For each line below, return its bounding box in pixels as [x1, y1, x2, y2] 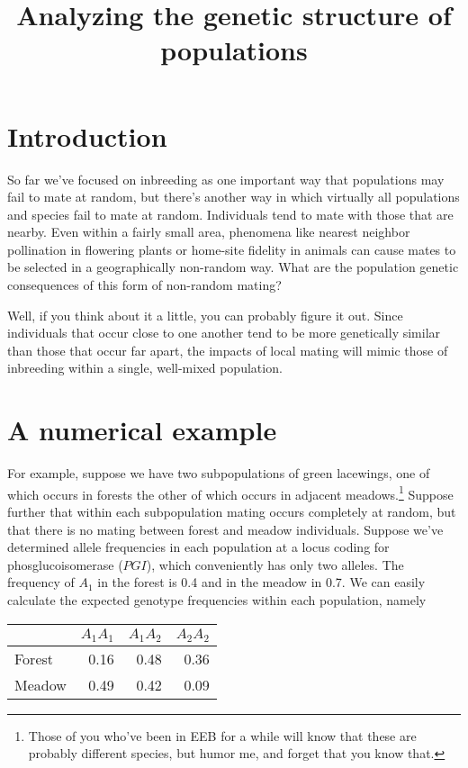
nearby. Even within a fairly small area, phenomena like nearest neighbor [7, 222, 410, 241]
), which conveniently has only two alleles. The [146, 555, 404, 574]
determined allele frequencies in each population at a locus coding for [7, 538, 390, 556]
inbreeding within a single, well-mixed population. [7, 358, 283, 377]
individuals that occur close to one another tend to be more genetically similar [7, 323, 441, 342]
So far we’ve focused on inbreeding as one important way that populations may [7, 169, 445, 188]
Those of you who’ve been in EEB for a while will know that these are [28, 726, 417, 745]
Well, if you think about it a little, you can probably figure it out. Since [7, 305, 403, 324]
